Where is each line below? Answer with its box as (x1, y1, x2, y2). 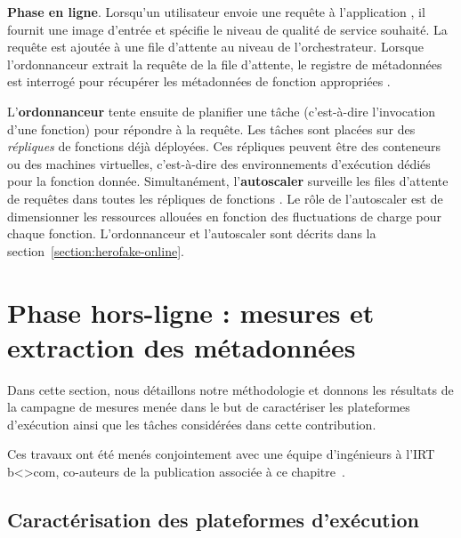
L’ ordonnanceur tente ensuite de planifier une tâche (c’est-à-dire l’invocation (7, 101, 436, 120)
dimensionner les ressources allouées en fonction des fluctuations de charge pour (7, 206, 442, 225)
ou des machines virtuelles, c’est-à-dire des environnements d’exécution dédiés (7, 154, 431, 173)
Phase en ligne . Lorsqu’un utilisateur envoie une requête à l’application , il (7, 3, 425, 20)
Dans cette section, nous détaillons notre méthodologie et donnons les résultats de (7, 380, 454, 398)
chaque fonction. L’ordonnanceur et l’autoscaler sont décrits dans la (7, 224, 376, 243)
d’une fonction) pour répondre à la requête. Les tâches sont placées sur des (7, 119, 416, 138)
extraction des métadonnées (7, 328, 356, 365)
